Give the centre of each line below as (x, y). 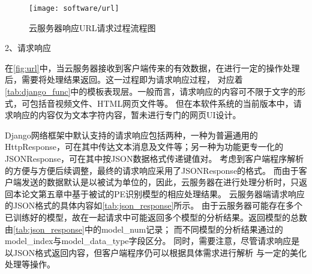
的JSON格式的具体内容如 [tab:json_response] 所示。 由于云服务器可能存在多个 (154, 205)
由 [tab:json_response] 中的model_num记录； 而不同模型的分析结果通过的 (144, 229)
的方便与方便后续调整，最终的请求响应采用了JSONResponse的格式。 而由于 (152, 170)
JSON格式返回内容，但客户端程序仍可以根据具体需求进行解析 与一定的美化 (160, 252)
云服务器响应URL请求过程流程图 (92, 27)
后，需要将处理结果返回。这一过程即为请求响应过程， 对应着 (124, 79)
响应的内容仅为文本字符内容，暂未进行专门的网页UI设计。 (127, 115)
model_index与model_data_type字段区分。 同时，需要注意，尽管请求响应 (148, 241)
